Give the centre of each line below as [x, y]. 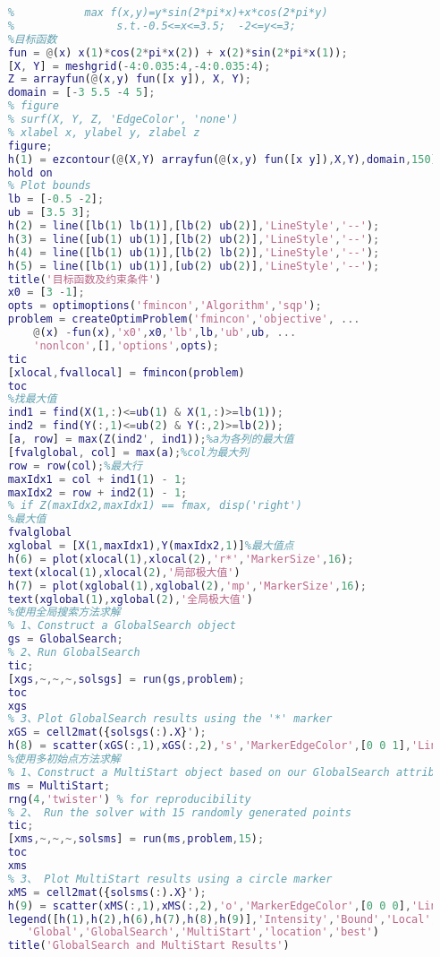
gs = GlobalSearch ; [65, 639]
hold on [30, 172]
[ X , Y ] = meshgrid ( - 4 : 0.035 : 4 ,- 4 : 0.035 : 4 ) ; [139, 66]
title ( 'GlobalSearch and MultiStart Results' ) [148, 946]
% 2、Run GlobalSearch [74, 652]
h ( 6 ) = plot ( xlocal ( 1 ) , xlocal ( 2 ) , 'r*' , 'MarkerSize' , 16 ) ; [181, 559]
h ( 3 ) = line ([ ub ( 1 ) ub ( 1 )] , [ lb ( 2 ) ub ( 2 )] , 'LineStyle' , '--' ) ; [194, 239]
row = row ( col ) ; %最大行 [75, 466]
